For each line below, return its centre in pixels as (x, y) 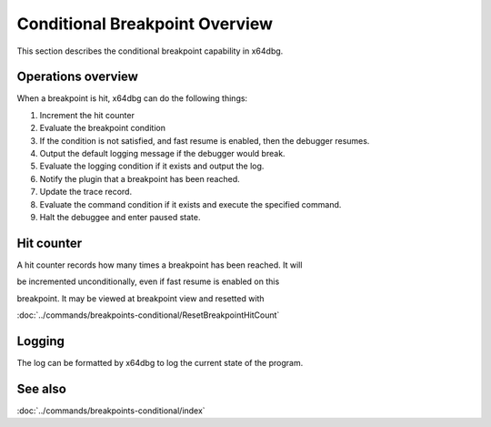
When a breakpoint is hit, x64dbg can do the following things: (132, 98)
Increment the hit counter (87, 115)
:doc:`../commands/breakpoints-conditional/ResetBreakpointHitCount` (148, 315)
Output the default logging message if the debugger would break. (162, 154)
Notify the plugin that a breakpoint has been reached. (140, 178)
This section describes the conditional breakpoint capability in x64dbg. (150, 51)
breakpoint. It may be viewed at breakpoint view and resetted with (140, 298)
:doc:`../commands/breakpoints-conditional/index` (111, 411)
